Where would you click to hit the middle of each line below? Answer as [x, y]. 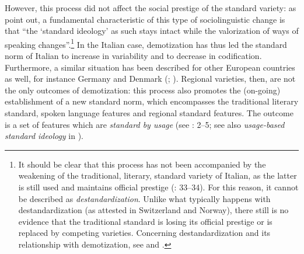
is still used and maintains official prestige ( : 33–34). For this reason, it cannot [158, 187]
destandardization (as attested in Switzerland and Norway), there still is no [153, 210]
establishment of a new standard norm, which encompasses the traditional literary [152, 101]
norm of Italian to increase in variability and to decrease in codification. [133, 56]
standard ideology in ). [44, 136]
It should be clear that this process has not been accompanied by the [142, 164]
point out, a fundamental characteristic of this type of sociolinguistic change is [145, 19]
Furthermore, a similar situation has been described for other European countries [150, 67]
